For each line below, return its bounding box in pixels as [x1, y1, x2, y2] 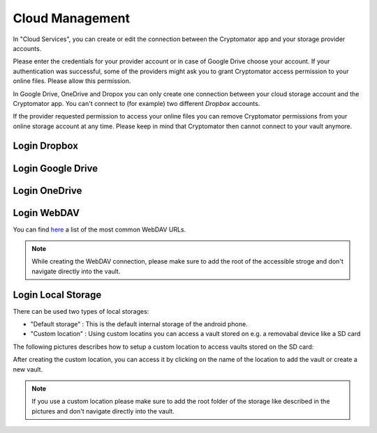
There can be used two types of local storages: [13, 307, 149, 315]
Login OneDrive [13, 185, 82, 197]
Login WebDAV [13, 206, 80, 219]
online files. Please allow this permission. [13, 77, 131, 85]
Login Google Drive [13, 162, 98, 174]
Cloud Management [13, 10, 131, 26]
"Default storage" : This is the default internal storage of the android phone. [30, 320, 248, 328]
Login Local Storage [13, 289, 102, 301]
